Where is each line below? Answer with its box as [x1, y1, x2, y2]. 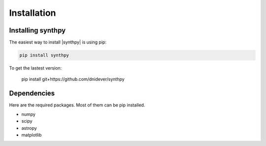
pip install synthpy [19, 52, 69, 58]
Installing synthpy [9, 26, 66, 35]
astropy [21, 125, 37, 131]
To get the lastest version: [9, 65, 62, 71]
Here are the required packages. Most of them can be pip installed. [9, 102, 145, 108]
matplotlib [21, 132, 42, 138]
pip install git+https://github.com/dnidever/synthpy [21, 76, 125, 82]
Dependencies [9, 89, 55, 98]
